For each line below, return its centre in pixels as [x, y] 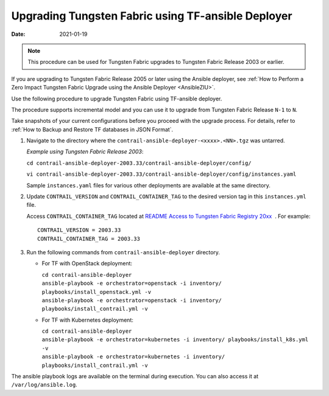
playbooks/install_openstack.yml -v [97, 292]
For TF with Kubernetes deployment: [87, 320]
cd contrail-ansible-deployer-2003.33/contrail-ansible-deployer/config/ [139, 163]
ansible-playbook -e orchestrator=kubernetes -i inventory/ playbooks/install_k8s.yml [175, 340]
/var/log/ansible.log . [44, 385]
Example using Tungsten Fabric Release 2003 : [85, 151]
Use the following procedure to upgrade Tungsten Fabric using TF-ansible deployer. [117, 99]
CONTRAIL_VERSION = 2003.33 [79, 230]
